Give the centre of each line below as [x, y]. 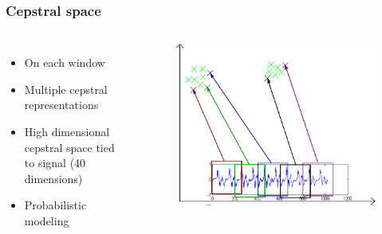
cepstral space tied [69, 147]
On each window [65, 62]
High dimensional [67, 131]
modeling [47, 220]
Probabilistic [55, 205]
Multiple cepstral [66, 89]
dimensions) [53, 178]
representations [61, 105]
